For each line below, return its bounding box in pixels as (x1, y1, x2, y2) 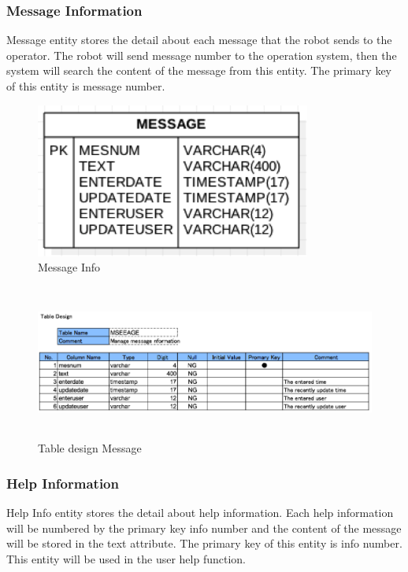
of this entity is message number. (6, 78, 165, 94)
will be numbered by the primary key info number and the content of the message (6, 519, 402, 536)
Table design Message (38, 440, 142, 456)
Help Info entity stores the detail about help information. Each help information (6, 504, 394, 521)
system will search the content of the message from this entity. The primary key (6, 62, 391, 79)
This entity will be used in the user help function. (6, 550, 247, 566)
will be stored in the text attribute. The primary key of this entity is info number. (6, 535, 402, 552)
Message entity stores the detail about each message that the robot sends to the (6, 31, 392, 48)
